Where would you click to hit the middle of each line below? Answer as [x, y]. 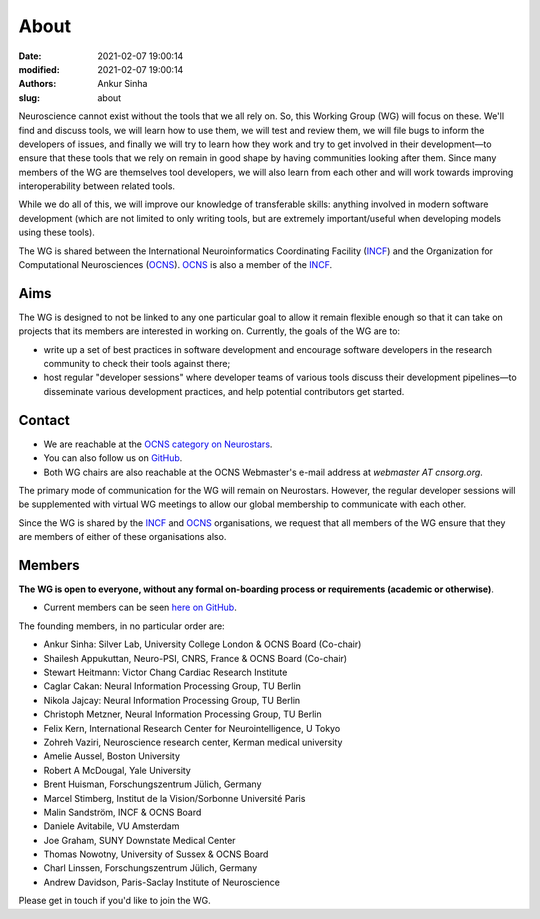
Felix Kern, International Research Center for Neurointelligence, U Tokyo [192, 728]
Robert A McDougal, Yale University [117, 770]
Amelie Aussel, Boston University [111, 756]
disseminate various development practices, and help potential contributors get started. [224, 391]
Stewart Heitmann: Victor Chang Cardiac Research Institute [165, 672]
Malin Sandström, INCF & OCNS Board [122, 812]
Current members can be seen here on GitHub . [140, 607]
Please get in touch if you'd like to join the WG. [115, 901]
